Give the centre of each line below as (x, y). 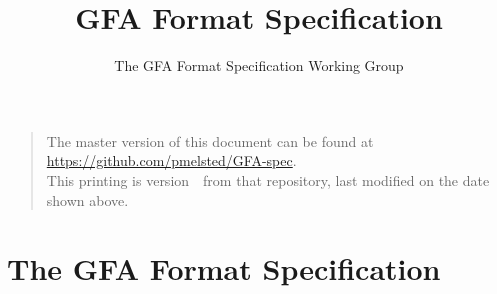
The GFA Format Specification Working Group (259, 65)
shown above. (87, 199)
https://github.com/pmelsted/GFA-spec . (171, 160)
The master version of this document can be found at (210, 140)
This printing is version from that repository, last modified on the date (268, 179)
